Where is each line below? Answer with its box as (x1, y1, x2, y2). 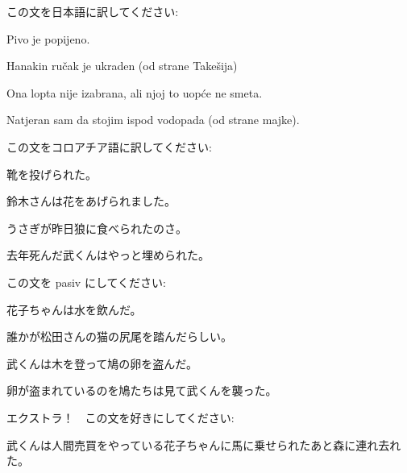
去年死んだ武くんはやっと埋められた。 (6, 247, 210, 263)
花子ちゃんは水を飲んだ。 (6, 301, 142, 317)
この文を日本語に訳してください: (6, 3, 179, 19)
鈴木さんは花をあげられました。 (6, 193, 176, 210)
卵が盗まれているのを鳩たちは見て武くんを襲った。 (6, 382, 277, 399)
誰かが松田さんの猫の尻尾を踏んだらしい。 (6, 328, 232, 345)
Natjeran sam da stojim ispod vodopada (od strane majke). (6, 111, 300, 128)
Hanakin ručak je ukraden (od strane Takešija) (6, 57, 238, 74)
